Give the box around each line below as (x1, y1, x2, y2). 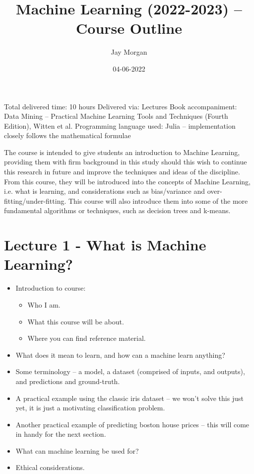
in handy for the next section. (15, 429, 106, 439)
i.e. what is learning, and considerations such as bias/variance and (4, 186, 205, 196)
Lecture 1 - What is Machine (4, 235, 206, 255)
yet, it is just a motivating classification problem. (15, 402, 165, 413)
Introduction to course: (15, 283, 86, 293)
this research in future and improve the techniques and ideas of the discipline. (4, 166, 240, 177)
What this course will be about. (27, 316, 124, 326)
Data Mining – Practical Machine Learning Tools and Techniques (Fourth (4, 111, 228, 121)
